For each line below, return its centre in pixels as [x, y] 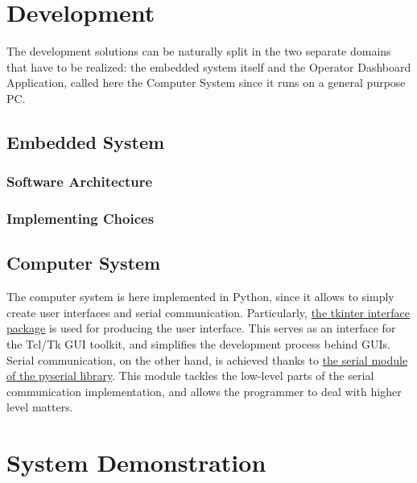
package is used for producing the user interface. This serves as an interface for [201, 328]
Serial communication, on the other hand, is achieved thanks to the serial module [207, 359]
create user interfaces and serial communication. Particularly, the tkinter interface [208, 312]
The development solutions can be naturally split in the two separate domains [199, 51]
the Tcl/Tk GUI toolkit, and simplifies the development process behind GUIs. [199, 343]
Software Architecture [80, 182]
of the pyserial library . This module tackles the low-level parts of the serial [190, 376]
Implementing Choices [81, 219]
